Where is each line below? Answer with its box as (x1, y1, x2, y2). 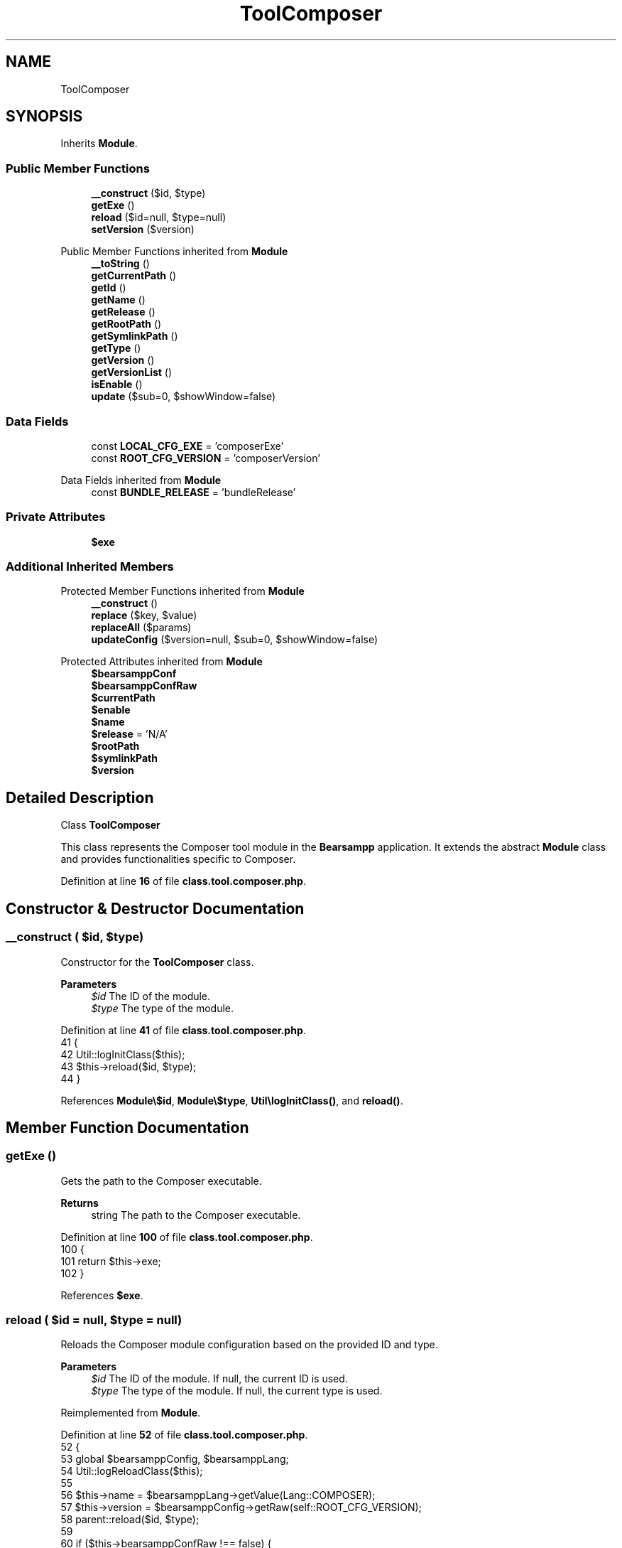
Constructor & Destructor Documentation (6, 899, 305, 918)
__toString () (91, 257, 150, 270)
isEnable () (91, 378, 143, 391)
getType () (91, 342, 141, 355)
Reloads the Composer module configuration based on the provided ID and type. (60, 1338, 438, 1351)
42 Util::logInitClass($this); (60, 1048, 185, 1060)
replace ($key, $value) (91, 609, 197, 622)
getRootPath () (91, 318, 162, 330)
